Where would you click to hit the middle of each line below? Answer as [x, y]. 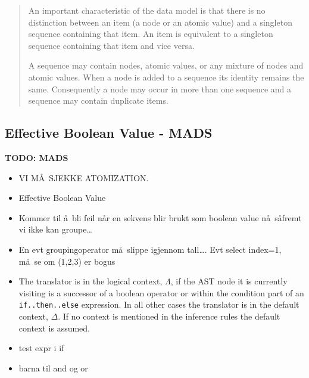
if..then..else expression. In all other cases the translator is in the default [159, 304]
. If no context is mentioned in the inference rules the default [169, 316]
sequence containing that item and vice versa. [111, 45]
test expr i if [41, 348]
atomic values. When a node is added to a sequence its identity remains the [166, 77]
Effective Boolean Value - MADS [109, 133]
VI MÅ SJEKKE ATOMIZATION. [84, 177]
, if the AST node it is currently [229, 281]
